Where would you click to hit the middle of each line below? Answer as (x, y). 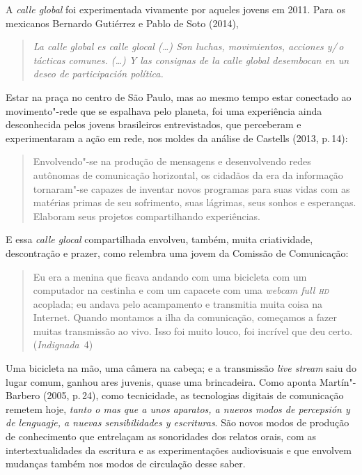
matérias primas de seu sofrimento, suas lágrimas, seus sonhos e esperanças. (195, 202)
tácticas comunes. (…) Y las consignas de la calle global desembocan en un (191, 60)
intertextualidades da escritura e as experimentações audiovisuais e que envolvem (179, 450)
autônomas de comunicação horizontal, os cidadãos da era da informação (188, 174)
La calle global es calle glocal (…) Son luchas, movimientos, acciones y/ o (188, 46)
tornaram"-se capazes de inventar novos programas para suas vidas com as (191, 188)
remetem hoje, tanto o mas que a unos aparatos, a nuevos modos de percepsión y (178, 408)
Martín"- (338, 381)
